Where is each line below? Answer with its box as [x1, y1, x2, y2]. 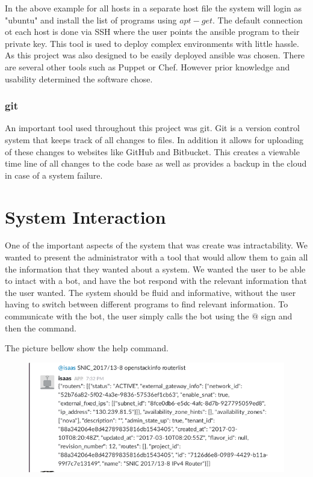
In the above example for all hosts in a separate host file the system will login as [5, 2, 302, 14]
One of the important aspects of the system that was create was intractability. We [5, 239, 308, 251]
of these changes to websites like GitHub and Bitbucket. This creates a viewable [5, 145, 300, 158]
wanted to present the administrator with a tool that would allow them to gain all [5, 251, 308, 263]
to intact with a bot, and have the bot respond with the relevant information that [5, 274, 307, 287]
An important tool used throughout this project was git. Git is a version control [5, 122, 300, 134]
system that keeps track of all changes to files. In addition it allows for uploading [5, 133, 303, 146]
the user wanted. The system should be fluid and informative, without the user [5, 286, 296, 298]
